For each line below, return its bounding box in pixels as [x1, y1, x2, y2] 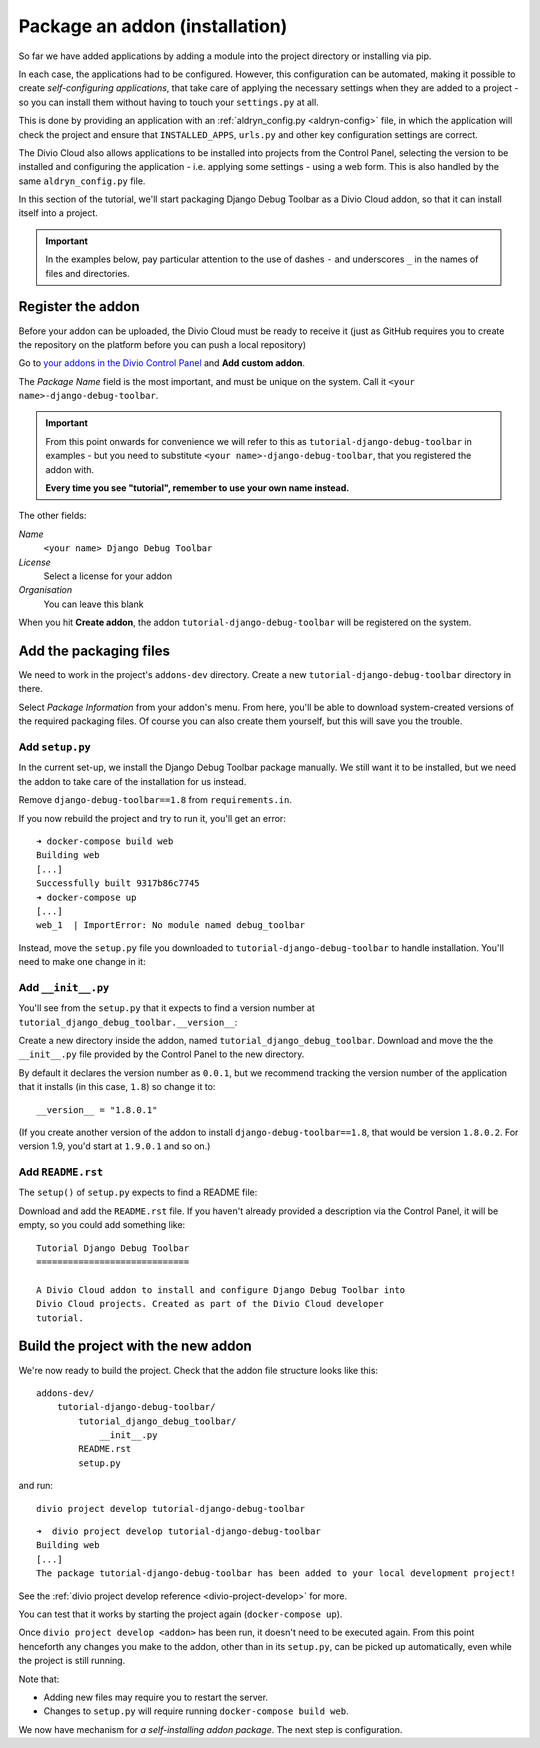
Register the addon [18, 298, 140, 315]
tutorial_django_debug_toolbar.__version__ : [18, 1016, 238, 1028]
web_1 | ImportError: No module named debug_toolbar [36, 920, 305, 931]
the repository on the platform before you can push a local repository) [18, 338, 307, 350]
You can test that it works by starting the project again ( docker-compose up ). [18, 1608, 343, 1620]
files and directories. [45, 267, 130, 279]
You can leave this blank [43, 598, 144, 610]
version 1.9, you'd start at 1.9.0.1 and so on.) [18, 1140, 211, 1152]
